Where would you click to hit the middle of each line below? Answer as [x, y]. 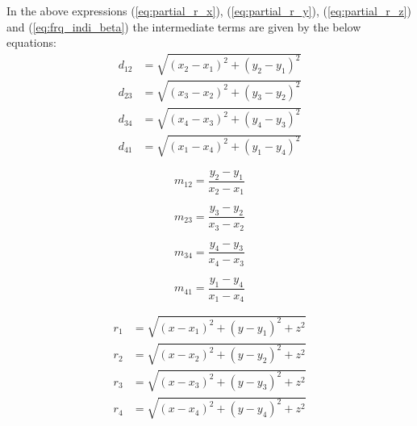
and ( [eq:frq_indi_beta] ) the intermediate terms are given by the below [184, 26]
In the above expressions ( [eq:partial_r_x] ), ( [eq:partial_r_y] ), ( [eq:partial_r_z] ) [209, 10]
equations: [31, 42]
